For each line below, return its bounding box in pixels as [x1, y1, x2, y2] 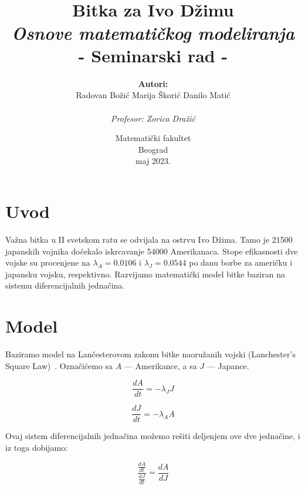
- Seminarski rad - [78, 43, 228, 67]
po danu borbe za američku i [189, 256, 293, 269]
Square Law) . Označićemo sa [5, 359, 113, 371]
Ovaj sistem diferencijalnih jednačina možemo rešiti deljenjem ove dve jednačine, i [5, 430, 300, 442]
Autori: [138, 77, 168, 89]
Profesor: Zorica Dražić [111, 112, 195, 124]
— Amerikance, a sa [124, 359, 197, 371]
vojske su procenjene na [5, 256, 90, 269]
